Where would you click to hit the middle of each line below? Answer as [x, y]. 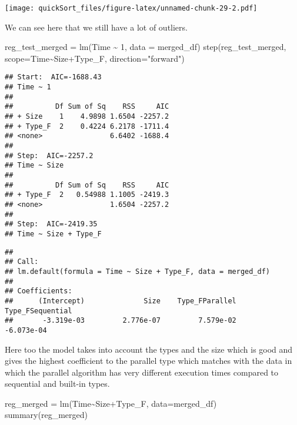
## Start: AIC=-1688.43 [53, 77]
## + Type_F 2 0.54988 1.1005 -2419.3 [87, 195]
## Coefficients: [39, 291]
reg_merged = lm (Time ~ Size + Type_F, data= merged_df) [111, 403]
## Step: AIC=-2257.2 [49, 155]
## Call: [22, 262]
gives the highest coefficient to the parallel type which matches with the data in [148, 361]
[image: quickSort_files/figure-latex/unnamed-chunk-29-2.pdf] [131, 8]
